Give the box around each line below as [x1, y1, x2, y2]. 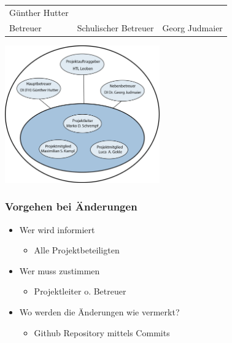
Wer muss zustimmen [19, 264, 100, 277]
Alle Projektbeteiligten [34, 244, 120, 256]
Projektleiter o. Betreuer [34, 285, 126, 298]
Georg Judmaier [162, 21, 223, 34]
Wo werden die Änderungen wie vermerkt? [19, 306, 180, 318]
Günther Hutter [9, 6, 69, 18]
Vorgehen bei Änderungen [5, 199, 137, 214]
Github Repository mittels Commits [34, 326, 170, 339]
